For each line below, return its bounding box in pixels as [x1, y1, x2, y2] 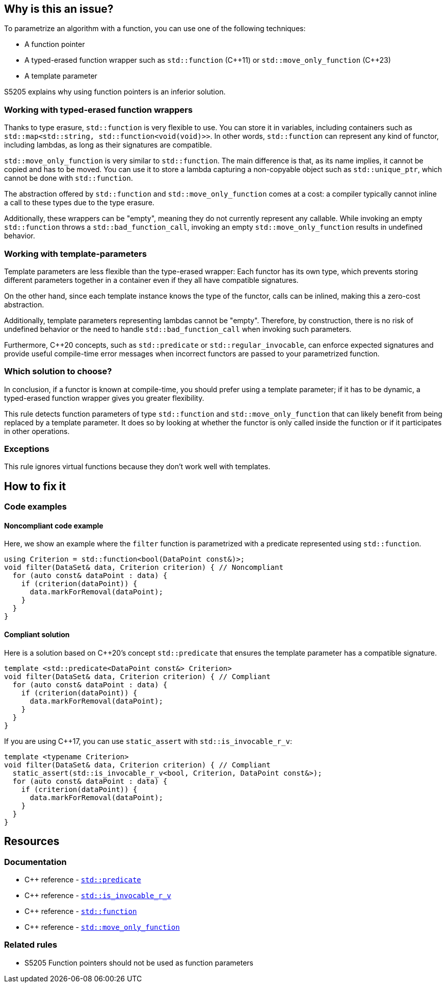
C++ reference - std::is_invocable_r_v [24, 890, 171, 900]
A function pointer [24, 40, 85, 49]
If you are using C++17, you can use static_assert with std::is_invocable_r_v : [4, 736, 292, 745]
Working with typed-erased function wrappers [4, 104, 193, 115]
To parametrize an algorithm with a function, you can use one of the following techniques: [4, 24, 306, 33]
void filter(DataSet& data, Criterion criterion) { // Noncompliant [4, 563, 283, 572]
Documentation [4, 856, 67, 867]
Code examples [4, 501, 67, 512]
